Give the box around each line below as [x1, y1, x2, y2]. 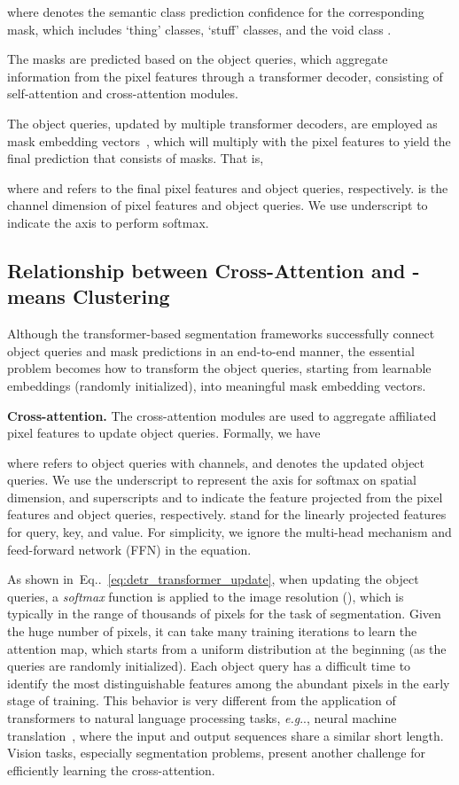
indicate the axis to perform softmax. [7, 213, 209, 231]
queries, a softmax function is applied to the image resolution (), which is [7, 587, 404, 605]
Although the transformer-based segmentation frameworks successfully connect [7, 324, 435, 343]
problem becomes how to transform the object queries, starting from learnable [7, 359, 432, 377]
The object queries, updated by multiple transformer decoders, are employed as [7, 113, 438, 132]
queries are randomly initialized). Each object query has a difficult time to [7, 657, 411, 675]
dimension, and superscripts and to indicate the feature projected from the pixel [7, 487, 443, 506]
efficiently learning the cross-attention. [7, 760, 215, 779]
